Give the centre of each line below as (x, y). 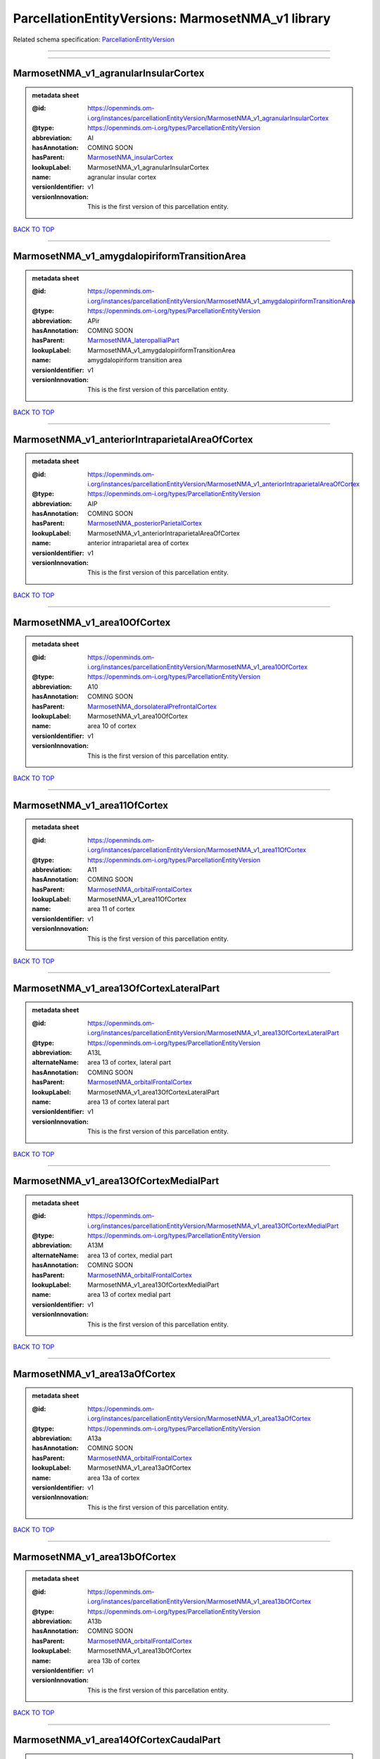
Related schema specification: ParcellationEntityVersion (94, 39)
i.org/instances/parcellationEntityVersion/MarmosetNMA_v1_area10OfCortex (198, 667)
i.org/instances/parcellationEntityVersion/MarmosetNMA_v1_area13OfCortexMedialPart (213, 1226)
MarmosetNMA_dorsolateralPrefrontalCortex (152, 706)
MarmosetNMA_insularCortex (131, 158)
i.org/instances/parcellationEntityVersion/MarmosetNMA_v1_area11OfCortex (197, 850)
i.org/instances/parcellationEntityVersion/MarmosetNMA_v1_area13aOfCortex (199, 1418)
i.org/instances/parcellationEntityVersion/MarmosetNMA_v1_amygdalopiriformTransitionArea (221, 301)
